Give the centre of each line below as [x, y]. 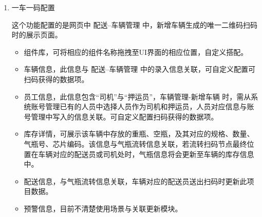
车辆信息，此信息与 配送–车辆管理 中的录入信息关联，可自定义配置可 [139, 69]
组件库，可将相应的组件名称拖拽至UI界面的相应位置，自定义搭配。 [136, 52]
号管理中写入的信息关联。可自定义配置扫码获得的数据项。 [121, 116]
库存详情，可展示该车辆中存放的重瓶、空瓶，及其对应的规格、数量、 [139, 134]
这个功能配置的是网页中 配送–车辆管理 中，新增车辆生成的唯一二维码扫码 [135, 24]
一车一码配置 [33, 7]
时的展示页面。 [37, 35]
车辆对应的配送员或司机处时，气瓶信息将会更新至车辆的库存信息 [146, 154]
